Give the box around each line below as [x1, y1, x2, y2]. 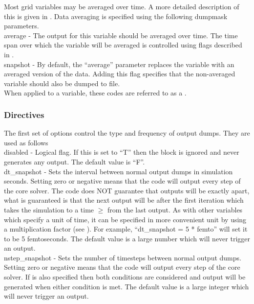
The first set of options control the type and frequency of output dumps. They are [4, 128, 250, 138]
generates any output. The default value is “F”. [4, 156, 145, 166]
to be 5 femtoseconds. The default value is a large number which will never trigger [4, 233, 250, 243]
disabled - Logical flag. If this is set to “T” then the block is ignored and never [4, 147, 239, 157]
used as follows [4, 137, 48, 147]
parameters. [4, 21, 39, 31]
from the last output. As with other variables [107, 204, 243, 214]
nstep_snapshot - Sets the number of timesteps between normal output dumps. [4, 252, 241, 262]
